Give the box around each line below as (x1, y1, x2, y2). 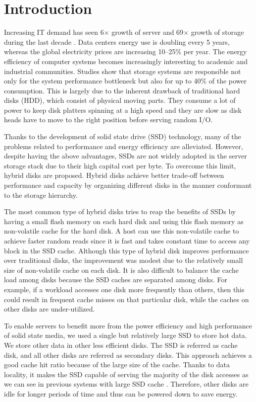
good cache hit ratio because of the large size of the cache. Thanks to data (4, 359, 230, 370)
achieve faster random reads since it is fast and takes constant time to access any (4, 236, 250, 245)
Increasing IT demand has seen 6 (4, 27, 104, 37)
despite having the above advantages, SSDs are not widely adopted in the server (4, 151, 247, 161)
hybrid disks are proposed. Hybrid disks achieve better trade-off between (4, 170, 224, 180)
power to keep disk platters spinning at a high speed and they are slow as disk (4, 104, 242, 115)
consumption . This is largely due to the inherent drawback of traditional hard (4, 85, 240, 95)
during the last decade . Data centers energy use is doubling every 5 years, (4, 36, 230, 47)
